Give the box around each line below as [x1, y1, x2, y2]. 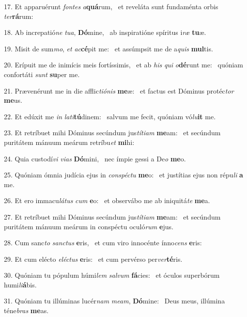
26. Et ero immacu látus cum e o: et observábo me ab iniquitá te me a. [4, 195, 210, 206]
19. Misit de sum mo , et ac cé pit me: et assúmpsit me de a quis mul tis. [4, 43, 213, 53]
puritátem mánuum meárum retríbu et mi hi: [4, 137, 135, 147]
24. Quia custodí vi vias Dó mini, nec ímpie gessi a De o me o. [4, 153, 186, 163]
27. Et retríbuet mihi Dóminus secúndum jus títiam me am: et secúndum [4, 211, 221, 222]
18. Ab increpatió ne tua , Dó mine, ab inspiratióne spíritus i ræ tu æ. [4, 27, 206, 37]
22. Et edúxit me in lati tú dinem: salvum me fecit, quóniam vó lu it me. [4, 111, 216, 121]
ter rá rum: [4, 11, 33, 21]
